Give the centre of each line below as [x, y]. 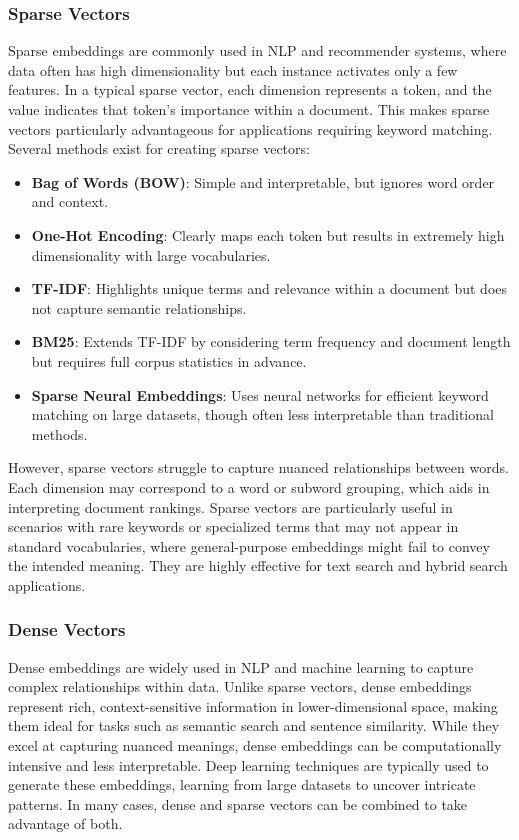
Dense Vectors [67, 629]
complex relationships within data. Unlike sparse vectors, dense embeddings [240, 686]
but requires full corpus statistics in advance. [169, 360]
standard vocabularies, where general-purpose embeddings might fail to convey [249, 545]
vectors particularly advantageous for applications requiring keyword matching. [250, 128]
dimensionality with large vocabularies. [151, 254]
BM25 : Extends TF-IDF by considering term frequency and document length [271, 341]
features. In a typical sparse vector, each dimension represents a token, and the [250, 89]
